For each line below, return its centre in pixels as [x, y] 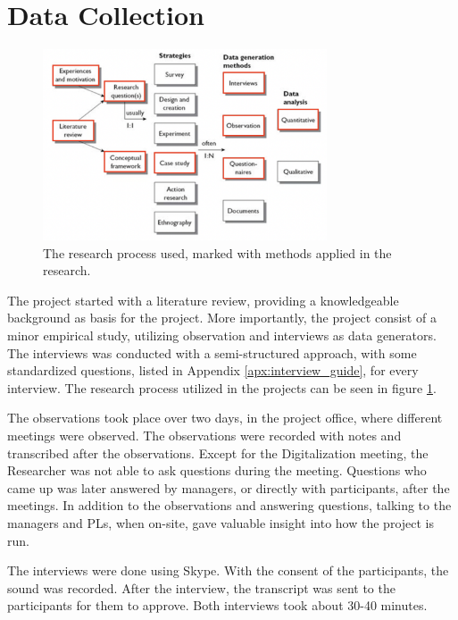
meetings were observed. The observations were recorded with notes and [204, 436]
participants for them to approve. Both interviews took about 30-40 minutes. [217, 605]
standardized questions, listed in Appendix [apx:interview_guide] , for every [213, 370]
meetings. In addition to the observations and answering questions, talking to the [229, 505]
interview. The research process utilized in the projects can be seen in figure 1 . [222, 387]
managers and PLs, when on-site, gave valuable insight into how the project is [221, 522]
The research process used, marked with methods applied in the [217, 252]
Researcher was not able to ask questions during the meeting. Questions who [217, 470]
